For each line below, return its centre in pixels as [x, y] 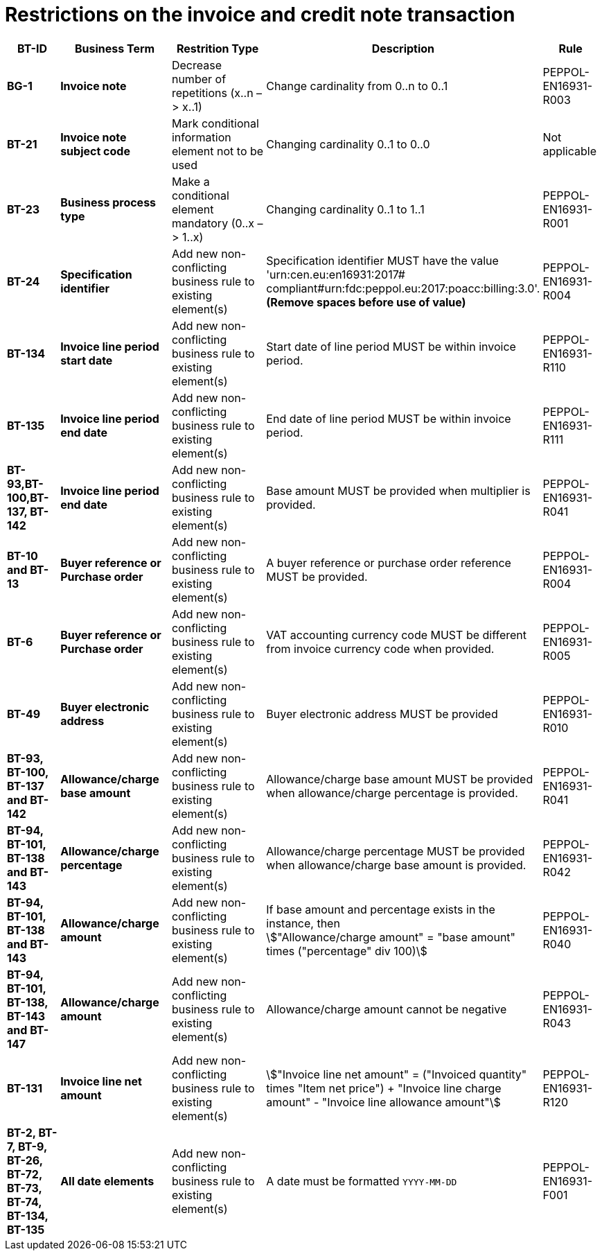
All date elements [107, 1181]
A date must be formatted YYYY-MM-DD [362, 1181]
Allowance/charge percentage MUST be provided [396, 851]
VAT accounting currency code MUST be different [397, 635]
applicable [570, 151]
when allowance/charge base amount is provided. [396, 865]
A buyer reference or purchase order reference [389, 562]
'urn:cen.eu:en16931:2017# [336, 274]
